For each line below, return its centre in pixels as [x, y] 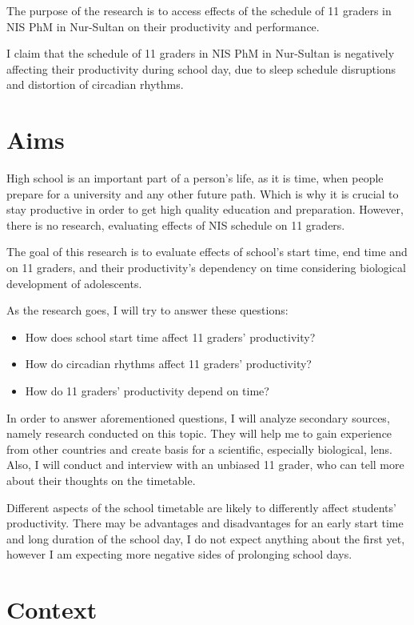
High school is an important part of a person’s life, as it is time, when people [195, 178]
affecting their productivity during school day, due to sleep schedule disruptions [201, 68]
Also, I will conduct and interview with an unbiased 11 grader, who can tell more [205, 465]
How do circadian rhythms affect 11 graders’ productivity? [168, 364]
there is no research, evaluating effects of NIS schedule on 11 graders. [176, 224]
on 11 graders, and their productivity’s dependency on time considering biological [206, 268]
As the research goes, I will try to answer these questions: [147, 310]
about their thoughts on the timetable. [101, 480]
